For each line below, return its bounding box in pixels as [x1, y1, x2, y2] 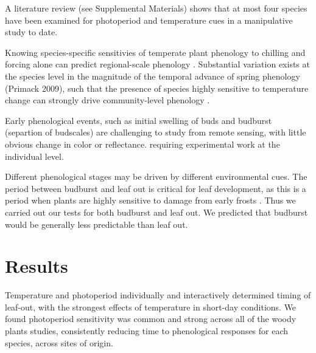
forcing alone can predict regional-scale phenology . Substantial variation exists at [5, 58, 310, 70]
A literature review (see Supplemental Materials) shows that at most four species [5, 2, 307, 14]
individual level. [5, 149, 64, 162]
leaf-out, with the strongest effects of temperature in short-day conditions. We [5, 300, 297, 313]
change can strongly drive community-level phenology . [5, 94, 210, 106]
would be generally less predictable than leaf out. [5, 218, 188, 230]
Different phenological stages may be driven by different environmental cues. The [5, 170, 307, 183]
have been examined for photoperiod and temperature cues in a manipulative [5, 13, 293, 26]
